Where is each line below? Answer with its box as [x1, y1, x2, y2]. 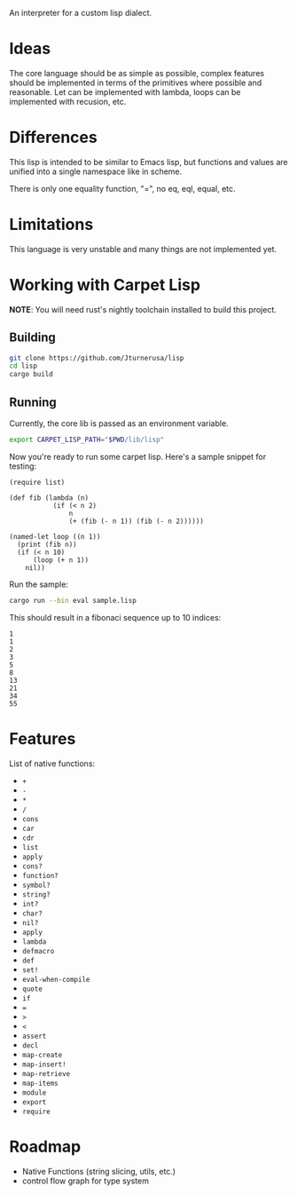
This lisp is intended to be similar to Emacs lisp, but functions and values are [9, 156, 288, 167]
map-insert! [21, 1060, 66, 1069]
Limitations [9, 215, 94, 234]
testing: [9, 461, 37, 471]
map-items [21, 1079, 59, 1088]
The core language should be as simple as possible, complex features [9, 67, 264, 78]
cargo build [9, 370, 53, 379]
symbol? [21, 881, 51, 890]
